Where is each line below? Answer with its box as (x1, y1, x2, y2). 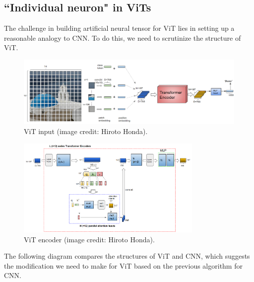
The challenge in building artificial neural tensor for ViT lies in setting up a (4, 23, 235, 33)
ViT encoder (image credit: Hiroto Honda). (24, 234, 155, 244)
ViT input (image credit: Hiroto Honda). (24, 126, 148, 136)
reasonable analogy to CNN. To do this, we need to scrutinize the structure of (4, 32, 241, 43)
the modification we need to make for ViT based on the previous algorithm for (4, 260, 243, 271)
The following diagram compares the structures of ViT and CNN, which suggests (4, 251, 250, 261)
